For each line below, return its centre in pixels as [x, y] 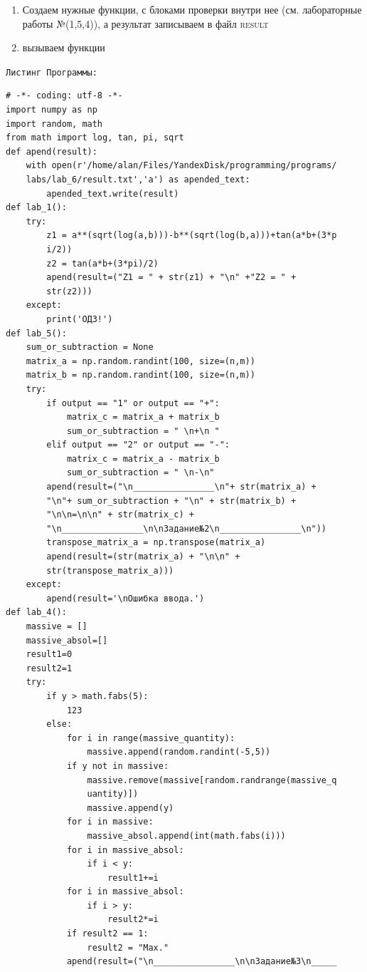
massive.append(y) [131, 808]
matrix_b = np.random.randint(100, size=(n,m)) [140, 375]
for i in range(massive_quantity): [151, 738]
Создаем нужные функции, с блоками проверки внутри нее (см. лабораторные [192, 9]
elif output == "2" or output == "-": [138, 445]
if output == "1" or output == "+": [133, 403]
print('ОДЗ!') [80, 319]
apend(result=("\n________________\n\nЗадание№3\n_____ [202, 962]
